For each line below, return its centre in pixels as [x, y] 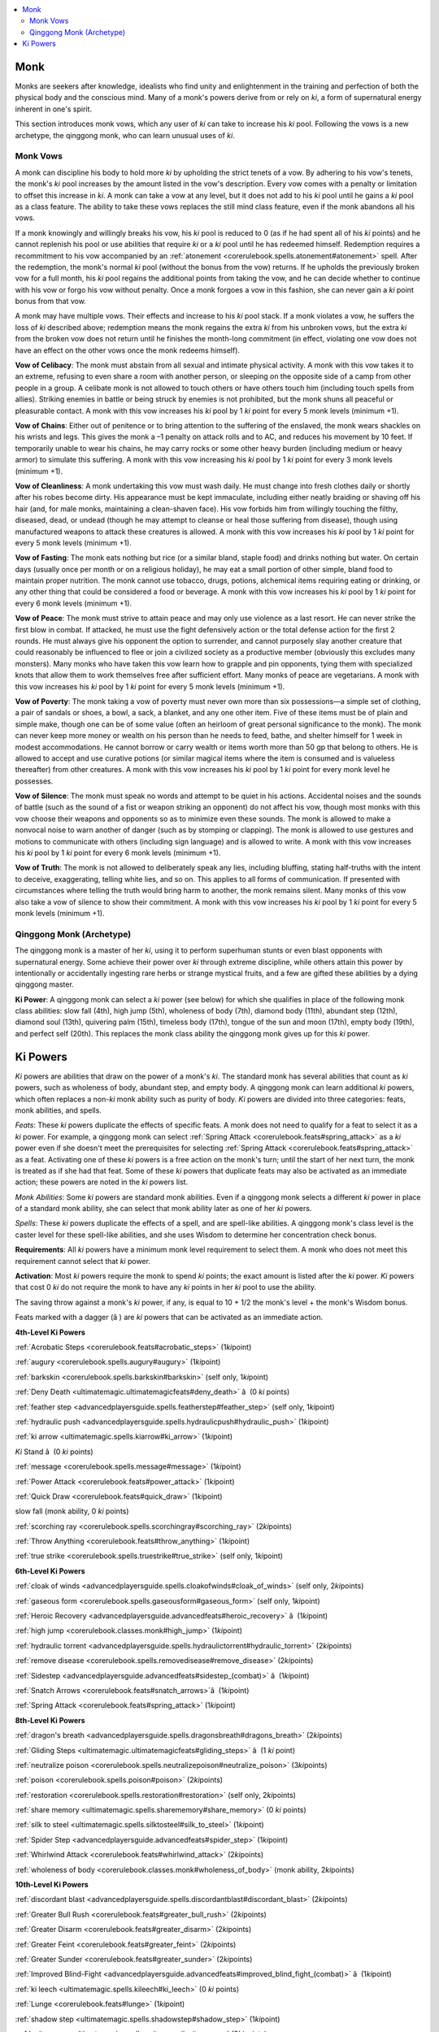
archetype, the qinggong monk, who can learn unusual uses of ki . [125, 135]
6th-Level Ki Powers [50, 1571]
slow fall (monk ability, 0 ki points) [72, 1511]
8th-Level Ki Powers [50, 1720]
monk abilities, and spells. [58, 1110]
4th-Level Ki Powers [50, 1332]
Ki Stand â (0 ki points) [54, 1452]
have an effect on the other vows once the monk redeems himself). [127, 350]
